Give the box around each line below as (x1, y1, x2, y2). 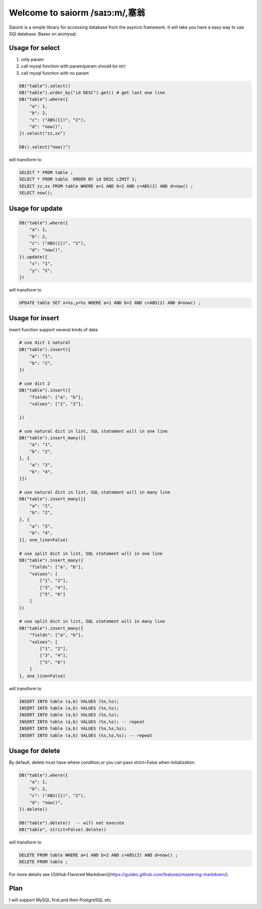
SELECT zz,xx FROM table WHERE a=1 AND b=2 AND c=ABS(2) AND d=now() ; (19, 183, 194, 189)
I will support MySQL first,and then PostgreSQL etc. (9, 897, 113, 903)
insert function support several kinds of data (9, 327, 98, 333)
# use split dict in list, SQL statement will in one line (19, 550, 163, 556)
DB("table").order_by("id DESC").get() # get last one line (19, 90, 165, 95)
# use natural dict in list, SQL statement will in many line (19, 490, 170, 495)
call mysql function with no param (21, 70, 89, 76)
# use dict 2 (19, 380, 50, 386)
